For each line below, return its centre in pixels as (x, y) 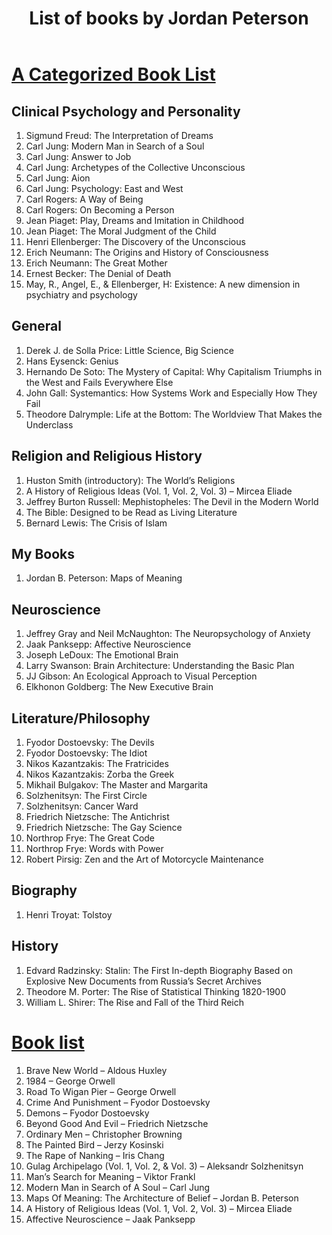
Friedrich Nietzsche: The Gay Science (104, 828)
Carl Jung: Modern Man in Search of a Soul (115, 146)
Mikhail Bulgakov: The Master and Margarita (117, 785)
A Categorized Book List (113, 74)
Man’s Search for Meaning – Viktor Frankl (110, 1176)
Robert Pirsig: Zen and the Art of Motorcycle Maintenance (144, 859)
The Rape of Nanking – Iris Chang (95, 1155)
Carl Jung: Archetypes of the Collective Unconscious (135, 167)
